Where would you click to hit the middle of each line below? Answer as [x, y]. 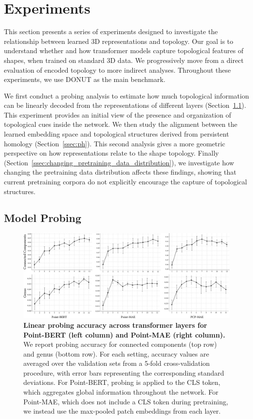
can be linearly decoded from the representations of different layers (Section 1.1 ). [125, 105]
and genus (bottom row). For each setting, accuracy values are [116, 353]
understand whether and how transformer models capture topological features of [124, 50]
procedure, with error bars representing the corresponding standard [124, 372]
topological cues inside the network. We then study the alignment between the [121, 124]
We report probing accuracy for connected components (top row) [120, 344]
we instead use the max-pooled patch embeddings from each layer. [122, 411]
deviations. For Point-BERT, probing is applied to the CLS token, [122, 382]
